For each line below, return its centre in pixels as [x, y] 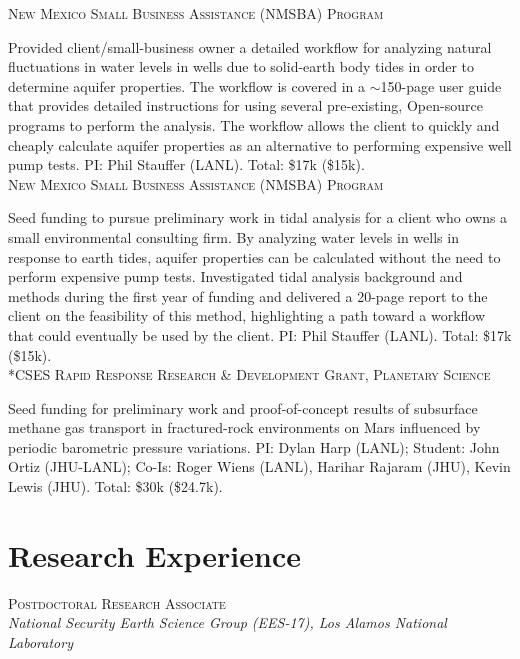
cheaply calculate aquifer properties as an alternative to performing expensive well [260, 144]
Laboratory [40, 641]
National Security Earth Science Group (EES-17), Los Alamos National [227, 622]
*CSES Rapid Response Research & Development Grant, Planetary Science [249, 374]
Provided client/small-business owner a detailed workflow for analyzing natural [250, 46]
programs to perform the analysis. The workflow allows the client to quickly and [254, 124]
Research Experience [154, 554]
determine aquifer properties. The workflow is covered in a [186, 85]
